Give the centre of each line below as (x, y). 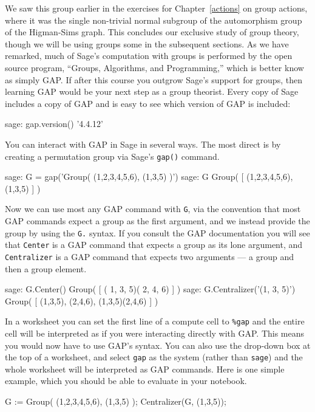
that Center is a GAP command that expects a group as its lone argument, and (154, 245)
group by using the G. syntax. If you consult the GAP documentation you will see (157, 232)
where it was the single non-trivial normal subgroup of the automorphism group (154, 20)
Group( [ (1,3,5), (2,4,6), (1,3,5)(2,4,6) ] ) (82, 300)
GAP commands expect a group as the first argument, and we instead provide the (157, 221)
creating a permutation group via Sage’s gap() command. (112, 156)
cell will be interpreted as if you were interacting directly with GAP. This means (155, 333)
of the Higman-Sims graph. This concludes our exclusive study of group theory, (152, 32)
